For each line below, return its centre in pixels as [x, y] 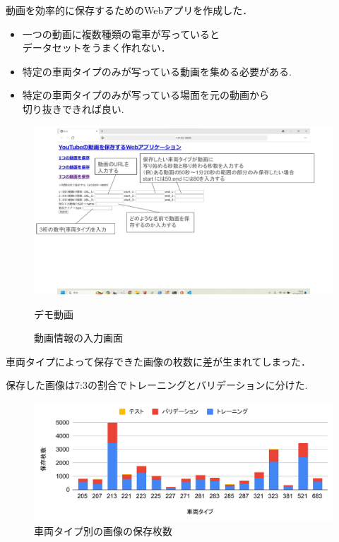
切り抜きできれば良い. [73, 108]
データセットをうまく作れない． [96, 48]
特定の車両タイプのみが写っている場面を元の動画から [146, 95]
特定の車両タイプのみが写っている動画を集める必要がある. [157, 71]
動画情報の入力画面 [78, 338]
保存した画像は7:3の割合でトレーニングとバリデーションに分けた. [157, 385]
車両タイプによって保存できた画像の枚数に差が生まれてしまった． [158, 361]
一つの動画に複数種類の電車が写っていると [121, 34]
